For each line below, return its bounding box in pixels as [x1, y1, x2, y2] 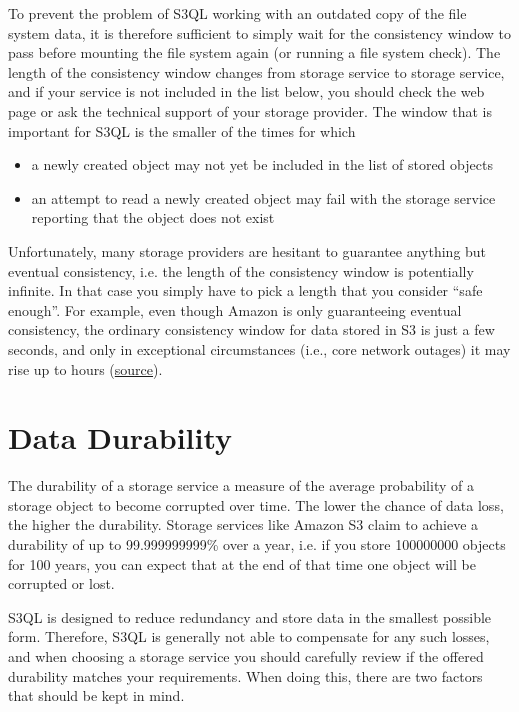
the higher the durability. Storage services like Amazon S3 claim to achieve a [8, 514, 479, 535]
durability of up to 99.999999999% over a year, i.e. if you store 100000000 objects [8, 534, 506, 554]
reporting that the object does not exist [31, 207, 275, 228]
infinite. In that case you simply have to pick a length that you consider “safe [8, 280, 483, 301]
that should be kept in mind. [8, 685, 185, 706]
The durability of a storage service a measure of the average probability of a [8, 475, 474, 496]
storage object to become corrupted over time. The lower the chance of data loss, [8, 494, 504, 515]
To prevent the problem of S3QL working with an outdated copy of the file [8, 3, 467, 23]
